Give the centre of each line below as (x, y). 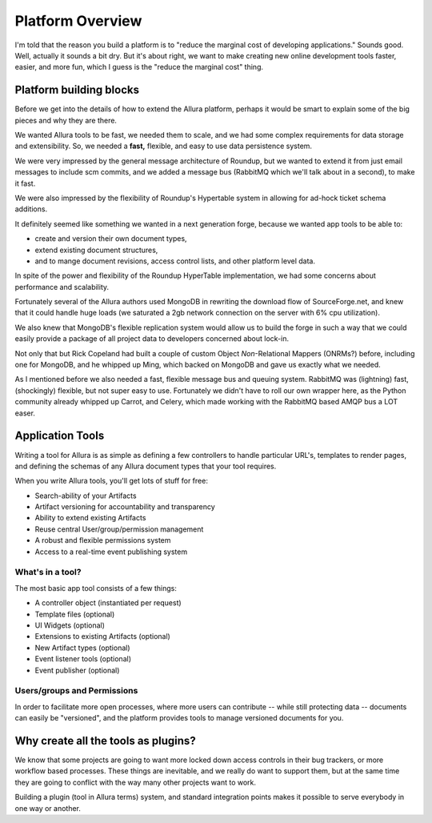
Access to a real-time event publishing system (111, 552)
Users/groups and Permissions (76, 691)
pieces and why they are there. (66, 120)
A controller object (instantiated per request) (108, 603)
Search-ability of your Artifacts (86, 496)
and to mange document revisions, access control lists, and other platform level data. (175, 261)
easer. (25, 413)
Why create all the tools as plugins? (105, 741)
